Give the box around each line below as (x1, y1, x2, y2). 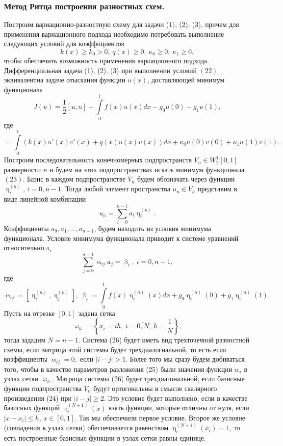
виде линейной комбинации (4, 194, 86, 204)
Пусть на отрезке (4, 308, 55, 318)
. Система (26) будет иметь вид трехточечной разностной (78, 335, 250, 345)
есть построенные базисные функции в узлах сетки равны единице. (4, 433, 206, 443)
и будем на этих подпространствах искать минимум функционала (50, 164, 245, 174)
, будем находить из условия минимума (94, 223, 211, 233)
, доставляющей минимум (147, 75, 225, 85)
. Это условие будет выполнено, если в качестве (103, 393, 248, 403)
